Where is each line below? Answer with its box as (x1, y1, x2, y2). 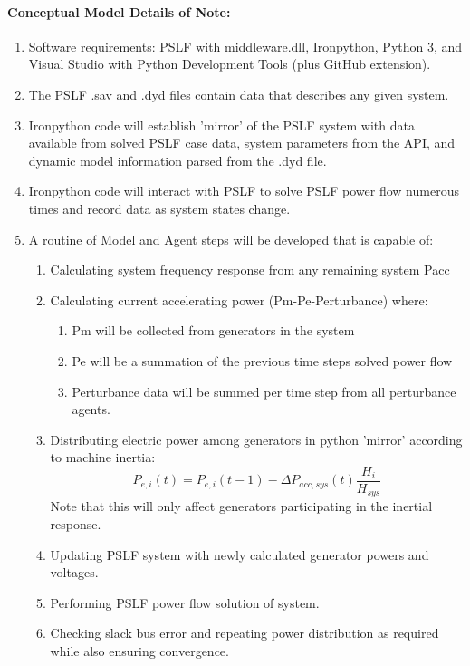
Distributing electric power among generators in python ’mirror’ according (50, 430, 463, 449)
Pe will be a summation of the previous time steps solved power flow (72, 351, 453, 370)
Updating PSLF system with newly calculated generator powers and (50, 545, 429, 564)
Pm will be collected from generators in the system (72, 321, 355, 340)
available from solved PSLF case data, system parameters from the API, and (28, 133, 456, 152)
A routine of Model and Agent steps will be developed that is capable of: (28, 229, 434, 248)
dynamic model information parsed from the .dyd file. (28, 150, 327, 169)
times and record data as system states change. (28, 198, 291, 217)
